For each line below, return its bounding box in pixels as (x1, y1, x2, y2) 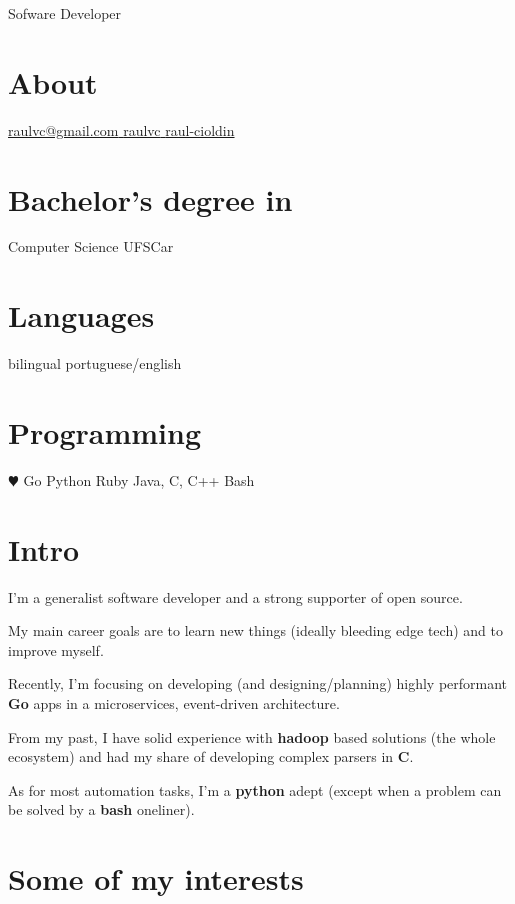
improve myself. (8, 639, 104, 660)
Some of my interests (8, 858, 304, 899)
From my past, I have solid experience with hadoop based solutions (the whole (8, 726, 496, 747)
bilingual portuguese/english (8, 353, 182, 374)
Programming (8, 411, 201, 452)
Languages (8, 295, 155, 336)
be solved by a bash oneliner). (8, 799, 195, 820)
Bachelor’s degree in (8, 178, 293, 219)
